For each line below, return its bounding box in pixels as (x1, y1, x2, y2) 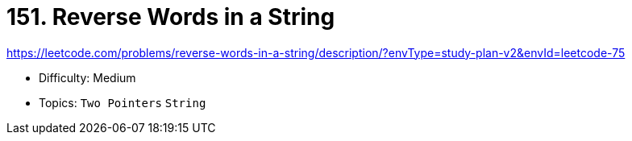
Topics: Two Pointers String (39, 95, 206, 110)
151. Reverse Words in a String (6, 3, 335, 31)
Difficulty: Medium (39, 70, 136, 85)
